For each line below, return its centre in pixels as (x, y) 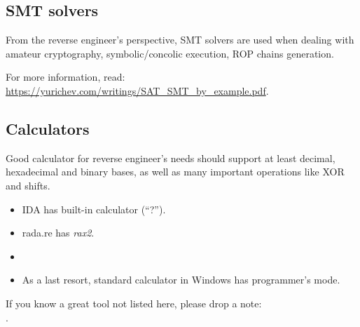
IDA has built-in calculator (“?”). (94, 209)
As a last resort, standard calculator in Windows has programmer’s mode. (181, 280)
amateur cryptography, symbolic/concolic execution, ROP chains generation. (170, 53)
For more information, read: (65, 77)
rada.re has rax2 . (58, 233)
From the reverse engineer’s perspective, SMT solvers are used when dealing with (180, 40)
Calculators (48, 128)
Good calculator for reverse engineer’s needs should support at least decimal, (171, 158)
